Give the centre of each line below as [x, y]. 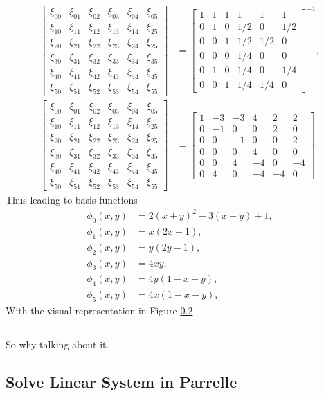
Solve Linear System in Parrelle [121, 382]
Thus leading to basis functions [72, 199]
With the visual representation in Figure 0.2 [99, 310]
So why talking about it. [57, 344]
